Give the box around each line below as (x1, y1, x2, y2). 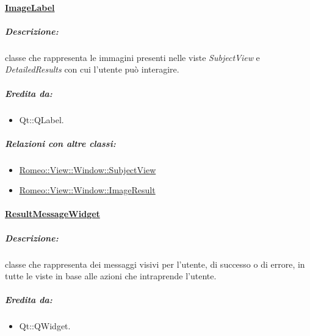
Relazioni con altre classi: (5, 137, 116, 149)
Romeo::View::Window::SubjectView (19, 163, 156, 176)
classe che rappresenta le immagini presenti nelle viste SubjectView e (5, 51, 260, 63)
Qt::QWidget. (19, 320, 71, 332)
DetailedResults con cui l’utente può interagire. (5, 63, 179, 76)
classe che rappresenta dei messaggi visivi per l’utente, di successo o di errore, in (5, 257, 305, 270)
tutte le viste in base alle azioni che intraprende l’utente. (5, 270, 217, 282)
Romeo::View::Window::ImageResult (19, 184, 156, 196)
